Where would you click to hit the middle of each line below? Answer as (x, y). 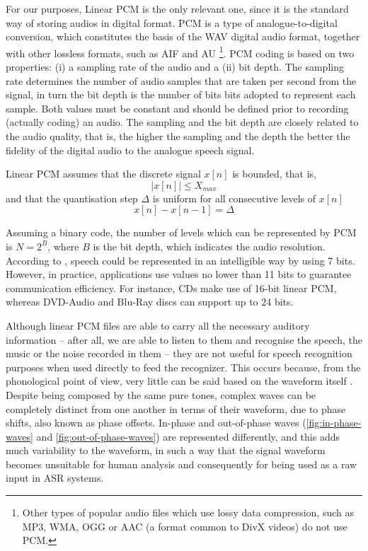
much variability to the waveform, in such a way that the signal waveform (166, 450)
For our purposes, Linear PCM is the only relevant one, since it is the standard (177, 8)
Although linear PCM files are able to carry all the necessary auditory (158, 325)
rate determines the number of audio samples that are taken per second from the (181, 80)
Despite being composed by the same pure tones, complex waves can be (161, 394)
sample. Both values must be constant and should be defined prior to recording (177, 108)
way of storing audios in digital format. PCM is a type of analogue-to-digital (172, 22)
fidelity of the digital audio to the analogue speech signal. (130, 150)
